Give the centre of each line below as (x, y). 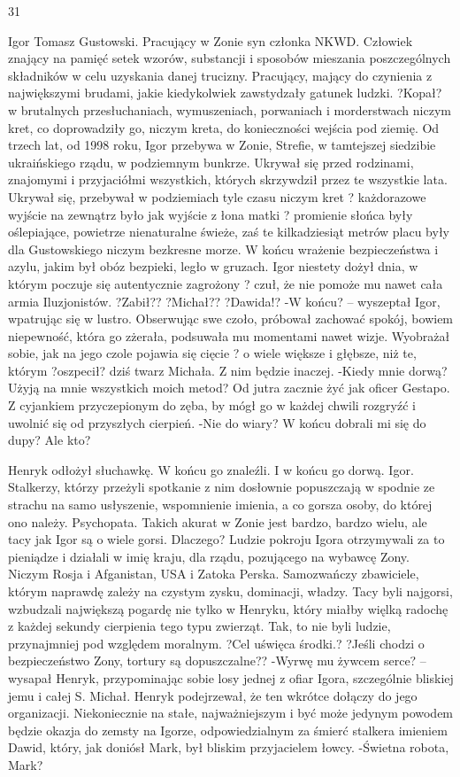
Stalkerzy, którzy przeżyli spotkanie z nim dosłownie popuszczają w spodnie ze (222, 487)
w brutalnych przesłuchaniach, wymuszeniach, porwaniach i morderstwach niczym (230, 109)
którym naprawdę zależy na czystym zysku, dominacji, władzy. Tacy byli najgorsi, (230, 591)
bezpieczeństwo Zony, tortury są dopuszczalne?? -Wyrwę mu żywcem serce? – (217, 660)
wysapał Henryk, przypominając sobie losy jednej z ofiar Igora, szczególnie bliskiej (231, 677)
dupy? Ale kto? (50, 440)
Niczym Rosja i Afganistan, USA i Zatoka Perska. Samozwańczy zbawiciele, (214, 574)
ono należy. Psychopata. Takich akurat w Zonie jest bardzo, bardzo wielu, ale (218, 521)
